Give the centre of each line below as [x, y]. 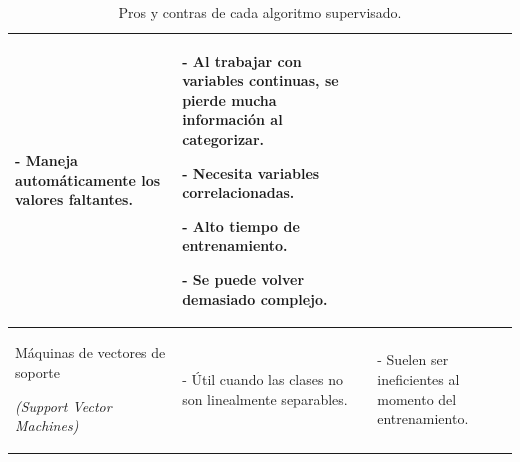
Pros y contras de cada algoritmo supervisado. [260, 12]
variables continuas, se [260, 80]
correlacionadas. [238, 192]
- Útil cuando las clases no [262, 378]
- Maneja [46, 159]
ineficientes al [418, 378]
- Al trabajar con [242, 60]
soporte [37, 371]
